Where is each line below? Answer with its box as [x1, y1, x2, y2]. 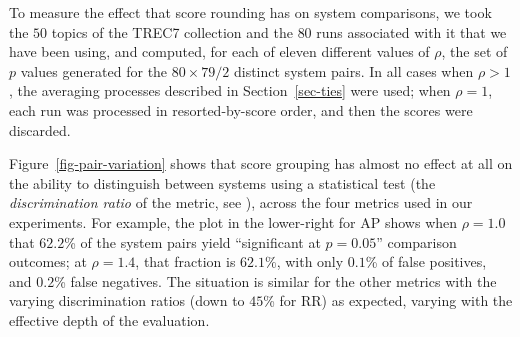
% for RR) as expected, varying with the [263, 290, 513, 311]
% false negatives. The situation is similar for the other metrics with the [54, 270, 497, 291]
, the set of [441, 41, 508, 62]
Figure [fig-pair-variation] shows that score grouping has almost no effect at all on [9, 153, 513, 174]
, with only [276, 251, 344, 272]
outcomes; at [9, 251, 87, 272]
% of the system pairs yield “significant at [64, 231, 321, 252]
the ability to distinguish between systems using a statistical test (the [9, 172, 436, 193]
